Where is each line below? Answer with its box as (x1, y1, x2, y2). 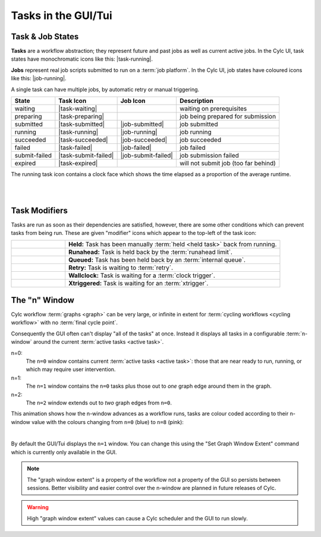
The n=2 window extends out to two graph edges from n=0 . (26, 399, 172, 406)
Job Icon (120, 97, 146, 105)
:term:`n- (285, 330, 308, 337)
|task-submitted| (58, 120, 105, 128)
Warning (27, 504, 49, 511)
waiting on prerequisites (179, 105, 247, 113)
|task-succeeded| (58, 136, 108, 144)
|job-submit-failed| (120, 152, 174, 160)
